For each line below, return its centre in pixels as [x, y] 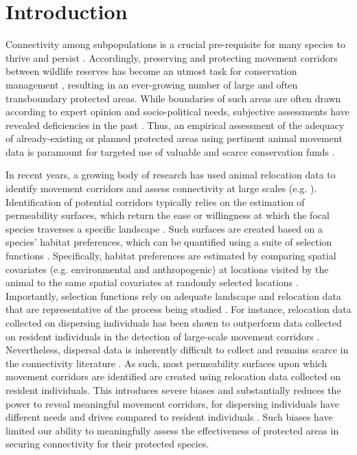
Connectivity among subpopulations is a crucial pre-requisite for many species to [175, 44]
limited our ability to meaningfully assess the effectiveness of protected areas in [172, 430]
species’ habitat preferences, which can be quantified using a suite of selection [169, 242]
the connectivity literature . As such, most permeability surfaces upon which [166, 363]
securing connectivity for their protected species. [107, 444]
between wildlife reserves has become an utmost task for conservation [151, 71]
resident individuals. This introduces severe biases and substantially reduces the [173, 389]
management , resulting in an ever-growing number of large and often [152, 84]
